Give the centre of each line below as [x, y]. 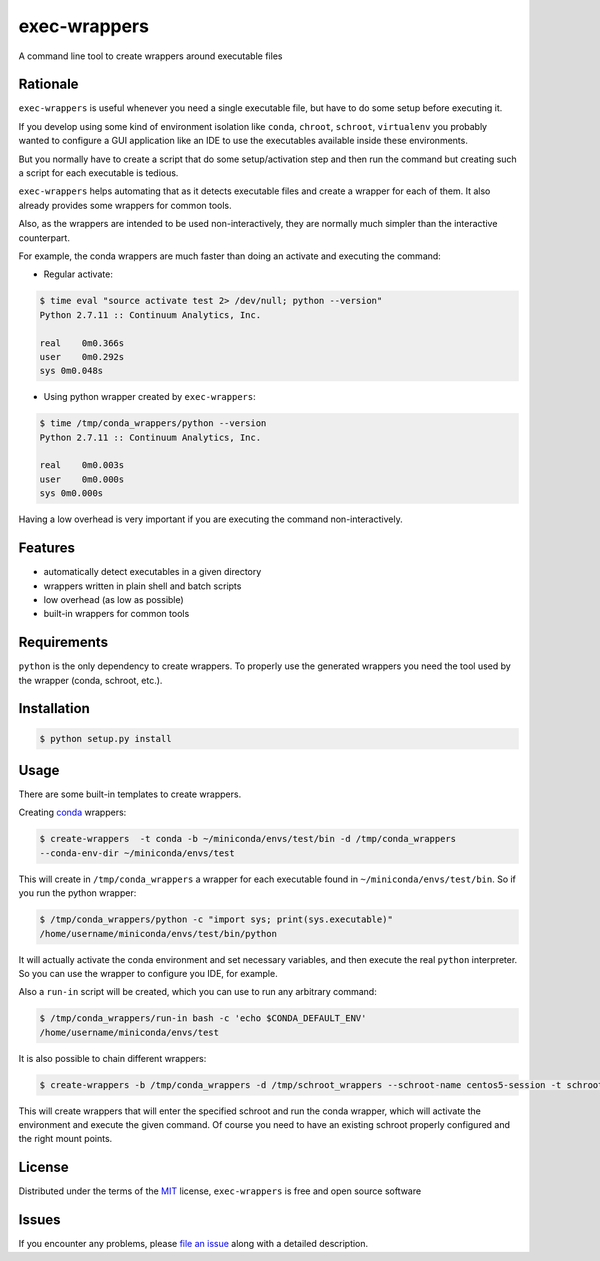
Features [46, 548]
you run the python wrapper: [77, 893]
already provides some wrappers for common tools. [125, 205]
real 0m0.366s [82, 343]
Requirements [63, 642]
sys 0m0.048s [71, 371]
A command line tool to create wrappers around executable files [150, 56]
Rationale [48, 84]
